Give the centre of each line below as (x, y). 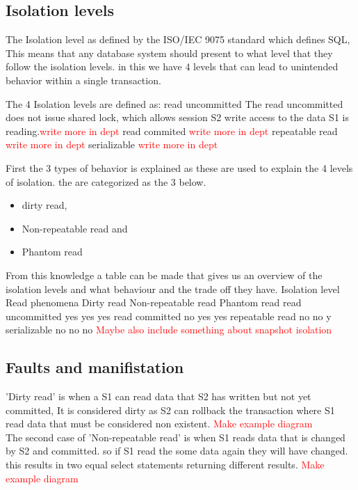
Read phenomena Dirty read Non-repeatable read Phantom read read (154, 302)
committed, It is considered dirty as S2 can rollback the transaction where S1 (170, 410)
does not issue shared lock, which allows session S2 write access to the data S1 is (177, 117)
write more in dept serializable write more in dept (112, 144)
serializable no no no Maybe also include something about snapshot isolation (169, 330)
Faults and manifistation (95, 367)
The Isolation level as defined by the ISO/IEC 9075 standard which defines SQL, (178, 39)
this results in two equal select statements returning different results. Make (165, 465)
